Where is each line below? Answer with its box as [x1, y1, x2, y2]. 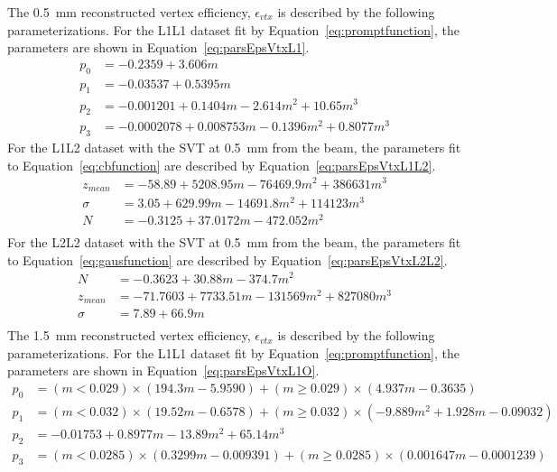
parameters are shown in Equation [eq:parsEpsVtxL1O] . [7, 361, 320, 380]
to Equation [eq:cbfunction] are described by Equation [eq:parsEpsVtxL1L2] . [7, 155, 436, 174]
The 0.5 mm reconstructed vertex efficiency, [7, 3, 251, 21]
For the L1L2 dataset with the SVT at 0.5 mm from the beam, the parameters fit [7, 138, 461, 157]
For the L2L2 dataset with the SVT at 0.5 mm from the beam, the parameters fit [7, 233, 461, 252]
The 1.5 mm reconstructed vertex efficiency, [7, 326, 251, 345]
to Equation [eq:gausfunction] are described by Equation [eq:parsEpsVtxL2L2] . [7, 250, 448, 269]
